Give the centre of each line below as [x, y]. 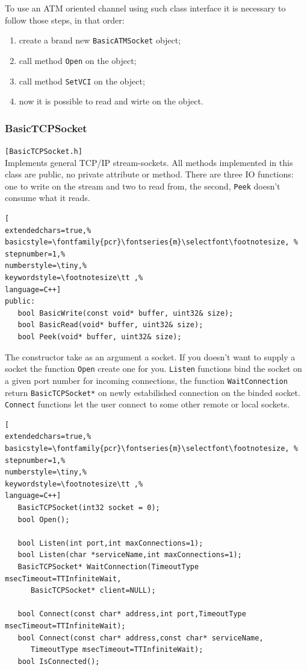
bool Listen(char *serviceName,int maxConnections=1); [130, 555]
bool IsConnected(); [59, 661]
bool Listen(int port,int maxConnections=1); [110, 543]
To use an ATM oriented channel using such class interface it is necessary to [145, 8]
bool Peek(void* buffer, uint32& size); [100, 337]
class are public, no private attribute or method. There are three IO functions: [149, 174]
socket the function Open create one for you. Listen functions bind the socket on [153, 369]
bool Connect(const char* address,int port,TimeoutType [132, 614]
